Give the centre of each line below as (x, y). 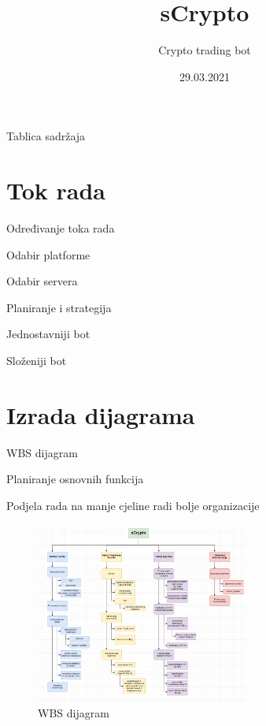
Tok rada (56, 190)
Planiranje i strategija (59, 307)
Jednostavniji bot (48, 334)
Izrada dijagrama (101, 414)
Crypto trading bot (205, 50)
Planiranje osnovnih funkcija (75, 479)
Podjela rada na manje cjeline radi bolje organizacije (133, 505)
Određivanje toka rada (61, 228)
